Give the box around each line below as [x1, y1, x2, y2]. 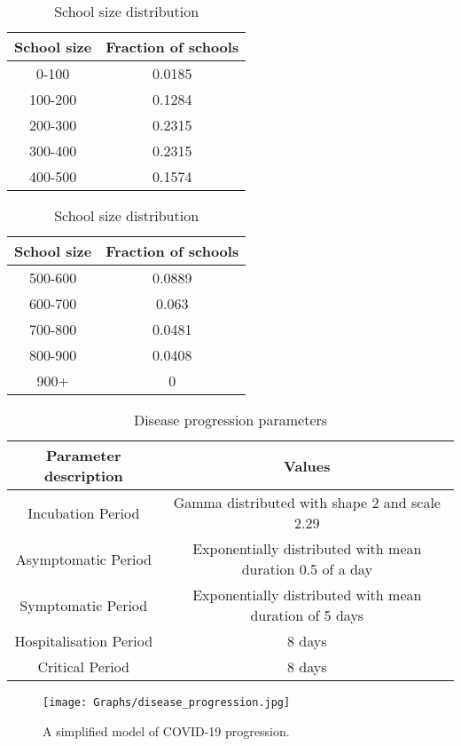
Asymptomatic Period [15, 548, 152, 569]
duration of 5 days [250, 605, 364, 625]
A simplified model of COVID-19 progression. [43, 721, 290, 740]
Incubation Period [27, 502, 140, 523]
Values [284, 455, 331, 476]
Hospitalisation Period [14, 631, 153, 651]
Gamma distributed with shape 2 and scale [173, 492, 441, 512]
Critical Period [37, 656, 130, 677]
